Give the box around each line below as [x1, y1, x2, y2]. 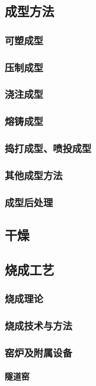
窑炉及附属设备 [5, 345, 72, 359]
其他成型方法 [5, 167, 63, 182]
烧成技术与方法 [5, 318, 72, 333]
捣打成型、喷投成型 [5, 141, 92, 156]
